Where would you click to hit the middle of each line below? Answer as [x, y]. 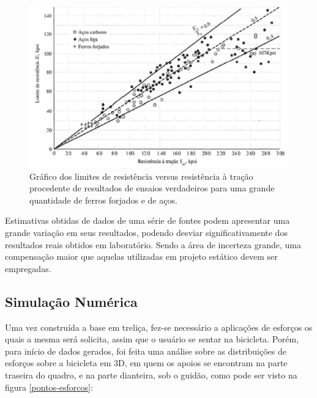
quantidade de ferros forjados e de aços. [103, 200]
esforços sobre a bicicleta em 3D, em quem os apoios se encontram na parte [146, 363]
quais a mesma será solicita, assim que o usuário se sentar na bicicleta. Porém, [152, 339]
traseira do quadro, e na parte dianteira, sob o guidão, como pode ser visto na [151, 375]
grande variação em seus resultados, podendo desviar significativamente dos [146, 233]
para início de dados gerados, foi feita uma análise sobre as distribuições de [146, 351]
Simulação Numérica [71, 301]
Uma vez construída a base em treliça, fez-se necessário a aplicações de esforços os [159, 327]
